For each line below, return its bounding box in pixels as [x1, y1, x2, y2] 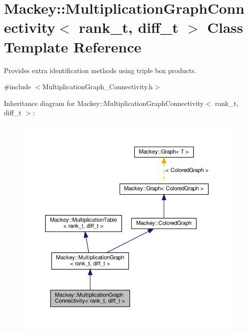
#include [4, 81, 31, 92]
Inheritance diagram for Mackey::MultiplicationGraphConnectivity [4, 98, 204, 108]
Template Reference [4, 36, 142, 56]
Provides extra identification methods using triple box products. [4, 65, 197, 75]
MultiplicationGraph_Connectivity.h [42, 81, 153, 92]
